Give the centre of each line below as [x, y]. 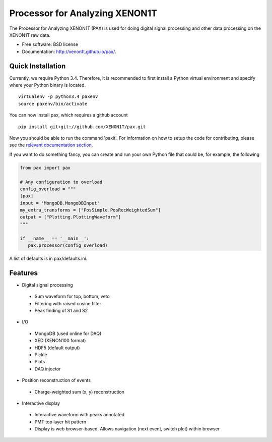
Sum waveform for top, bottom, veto [72, 296]
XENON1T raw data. [30, 35]
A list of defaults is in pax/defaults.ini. [48, 259]
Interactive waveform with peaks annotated [80, 415]
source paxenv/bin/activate [53, 104]
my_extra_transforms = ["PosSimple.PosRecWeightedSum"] [90, 210]
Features [23, 273]
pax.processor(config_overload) [68, 245]
